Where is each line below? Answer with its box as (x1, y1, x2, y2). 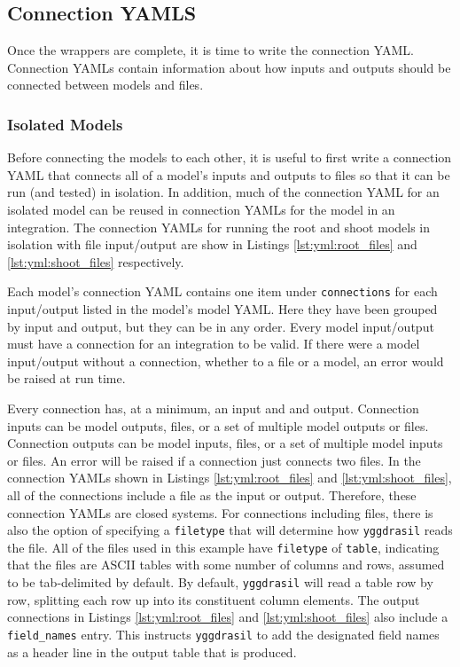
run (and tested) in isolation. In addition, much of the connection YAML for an (7, 183, 440, 201)
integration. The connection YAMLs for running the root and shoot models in (7, 217, 431, 236)
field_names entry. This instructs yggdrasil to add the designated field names (7, 624, 440, 643)
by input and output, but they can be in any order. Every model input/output (7, 317, 434, 335)
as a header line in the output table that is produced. (7, 642, 297, 661)
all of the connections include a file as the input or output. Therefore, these (7, 485, 417, 504)
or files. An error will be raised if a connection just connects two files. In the (7, 451, 421, 469)
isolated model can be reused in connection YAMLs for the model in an (7, 200, 395, 218)
